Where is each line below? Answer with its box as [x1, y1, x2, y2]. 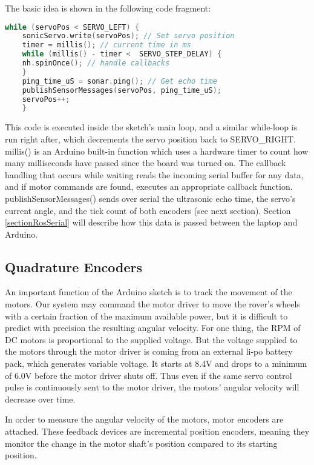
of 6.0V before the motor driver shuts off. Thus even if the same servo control [5, 369, 292, 381]
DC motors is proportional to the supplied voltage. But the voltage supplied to [5, 333, 298, 346]
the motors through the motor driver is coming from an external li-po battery [5, 345, 293, 358]
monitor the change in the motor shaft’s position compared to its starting [5, 437, 278, 449]
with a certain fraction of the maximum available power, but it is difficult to [5, 309, 288, 322]
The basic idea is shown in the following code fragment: [5, 2, 211, 14]
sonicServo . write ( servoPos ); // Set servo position [22, 32, 235, 41]
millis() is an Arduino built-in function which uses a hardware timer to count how [5, 144, 309, 157]
